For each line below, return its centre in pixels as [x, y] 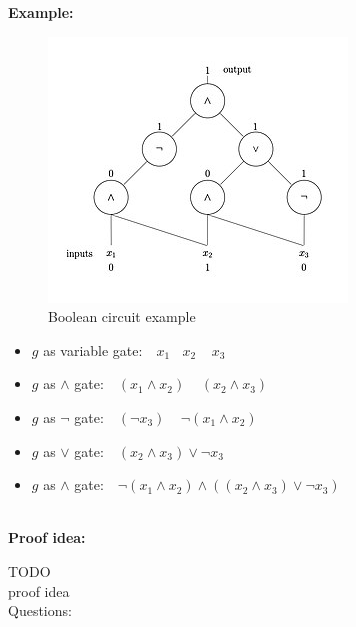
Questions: [40, 610]
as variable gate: [93, 349]
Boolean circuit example [122, 316]
